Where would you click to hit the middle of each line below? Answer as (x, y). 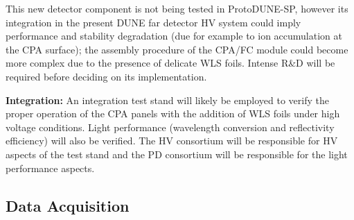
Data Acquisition (68, 205)
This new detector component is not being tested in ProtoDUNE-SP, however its (177, 8)
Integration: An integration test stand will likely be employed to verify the (167, 100)
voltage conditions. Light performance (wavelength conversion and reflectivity (170, 127)
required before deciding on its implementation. (106, 76)
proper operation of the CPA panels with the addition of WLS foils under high (173, 113)
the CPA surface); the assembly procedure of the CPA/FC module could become (177, 49)
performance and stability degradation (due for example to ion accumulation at (174, 36)
